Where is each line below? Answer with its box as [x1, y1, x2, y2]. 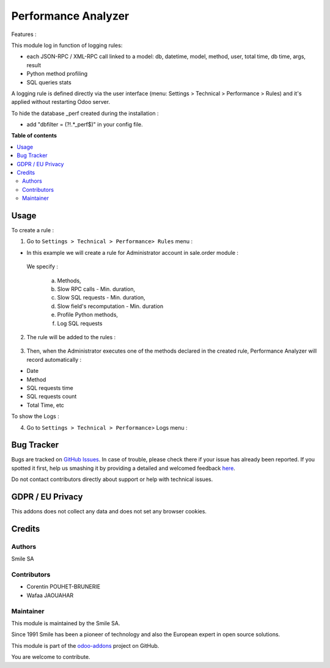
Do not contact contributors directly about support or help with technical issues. [11, 475, 213, 483]
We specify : [26, 263, 58, 270]
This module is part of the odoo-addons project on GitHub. [11, 642, 159, 649]
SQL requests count [26, 393, 77, 400]
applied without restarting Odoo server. [11, 98, 110, 106]
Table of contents [11, 132, 57, 139]
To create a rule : [11, 227, 54, 234]
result [26, 61, 42, 68]
